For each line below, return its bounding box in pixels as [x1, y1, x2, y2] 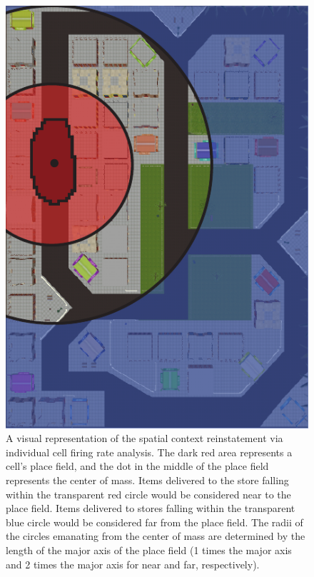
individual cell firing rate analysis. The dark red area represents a [6, 444, 293, 459]
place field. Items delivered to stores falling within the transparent [6, 501, 295, 516]
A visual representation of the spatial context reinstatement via [6, 431, 283, 446]
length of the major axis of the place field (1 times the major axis [6, 542, 292, 557]
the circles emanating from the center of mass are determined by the [6, 528, 305, 543]
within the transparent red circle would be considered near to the [6, 486, 291, 501]
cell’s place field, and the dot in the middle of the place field [6, 458, 269, 473]
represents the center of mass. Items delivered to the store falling [6, 472, 289, 487]
